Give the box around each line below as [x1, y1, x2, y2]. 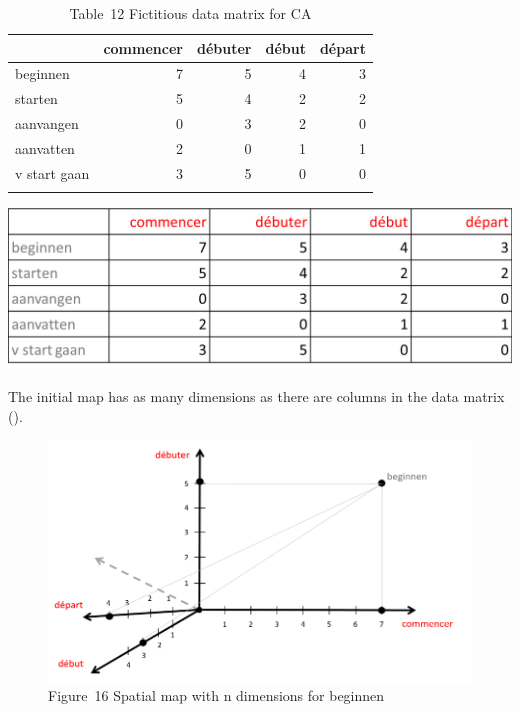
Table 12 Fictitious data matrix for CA [69, 3, 312, 23]
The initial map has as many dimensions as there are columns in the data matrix [8, 386, 505, 407]
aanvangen [15, 113, 79, 134]
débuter [196, 37, 252, 58]
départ [319, 37, 366, 58]
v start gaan [15, 162, 90, 183]
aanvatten [15, 137, 75, 158]
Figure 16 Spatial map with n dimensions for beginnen [48, 685, 385, 706]
